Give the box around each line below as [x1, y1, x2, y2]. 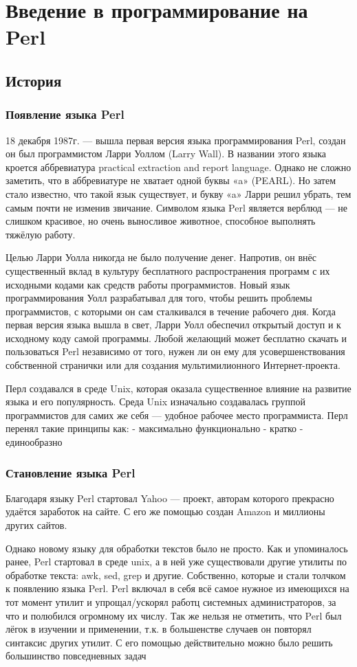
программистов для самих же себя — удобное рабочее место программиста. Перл [6, 407, 348, 422]
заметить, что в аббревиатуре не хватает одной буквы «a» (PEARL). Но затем [6, 173, 336, 188]
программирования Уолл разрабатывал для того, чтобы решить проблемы [6, 291, 312, 305]
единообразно [6, 435, 63, 449]
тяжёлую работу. [6, 227, 76, 241]
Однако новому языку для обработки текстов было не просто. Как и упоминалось [6, 541, 348, 555]
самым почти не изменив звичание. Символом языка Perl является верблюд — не [6, 200, 348, 214]
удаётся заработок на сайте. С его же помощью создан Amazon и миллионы [6, 504, 325, 519]
